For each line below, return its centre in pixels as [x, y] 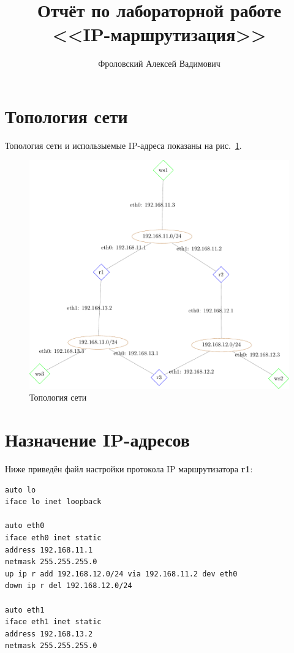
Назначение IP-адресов [97, 440]
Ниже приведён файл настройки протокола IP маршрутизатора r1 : [129, 468]
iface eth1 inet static [53, 622]
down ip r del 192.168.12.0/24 [69, 586]
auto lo [21, 490]
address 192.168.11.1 [49, 550]
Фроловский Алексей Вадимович [159, 63]
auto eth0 [25, 526]
